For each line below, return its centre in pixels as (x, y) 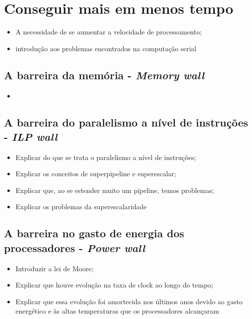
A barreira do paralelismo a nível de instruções (126, 122)
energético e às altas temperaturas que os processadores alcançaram (117, 311)
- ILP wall (31, 136)
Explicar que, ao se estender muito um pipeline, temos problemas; (115, 190)
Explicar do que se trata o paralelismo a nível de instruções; (106, 157)
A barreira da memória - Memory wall (104, 75)
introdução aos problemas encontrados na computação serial (106, 48)
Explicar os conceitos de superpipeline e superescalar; (96, 174)
